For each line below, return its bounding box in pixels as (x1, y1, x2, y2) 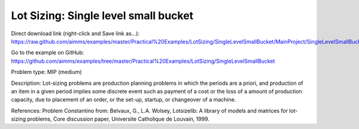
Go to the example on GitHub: (11, 49, 84, 56)
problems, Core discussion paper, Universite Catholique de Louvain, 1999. (27, 115, 209, 122)
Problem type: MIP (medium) (11, 69, 82, 76)
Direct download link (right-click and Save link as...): (11, 30, 140, 37)
